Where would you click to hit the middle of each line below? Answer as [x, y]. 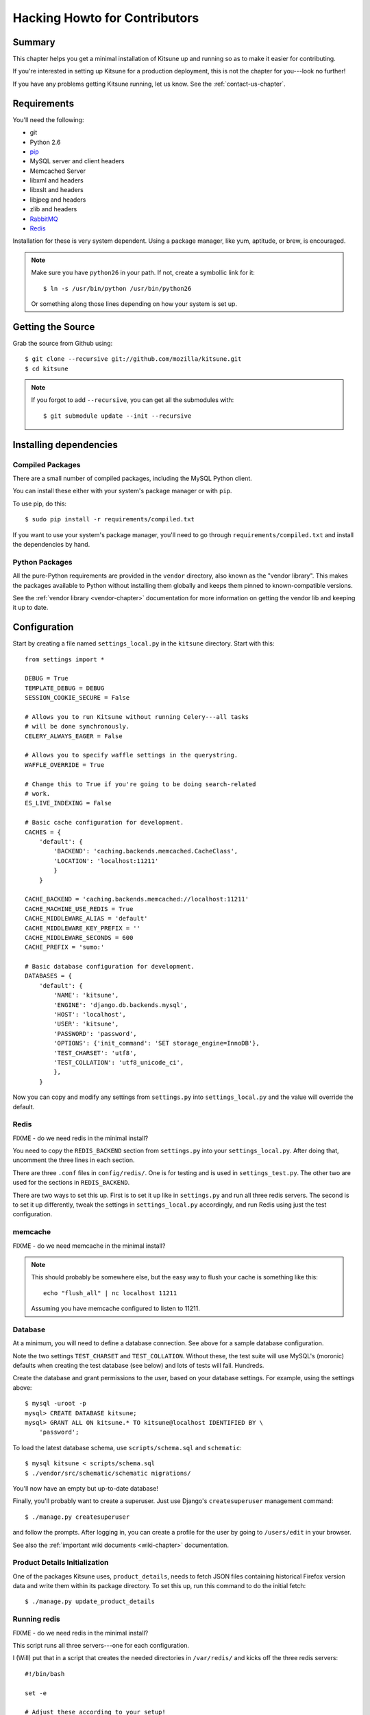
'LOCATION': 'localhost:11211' [106, 861]
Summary [34, 42]
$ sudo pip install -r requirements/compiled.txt [110, 519]
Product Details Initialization [61, 1563]
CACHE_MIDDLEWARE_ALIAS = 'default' [86, 919]
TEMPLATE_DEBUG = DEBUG [65, 688]
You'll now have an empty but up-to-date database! [86, 1488]
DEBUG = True [47, 678]
